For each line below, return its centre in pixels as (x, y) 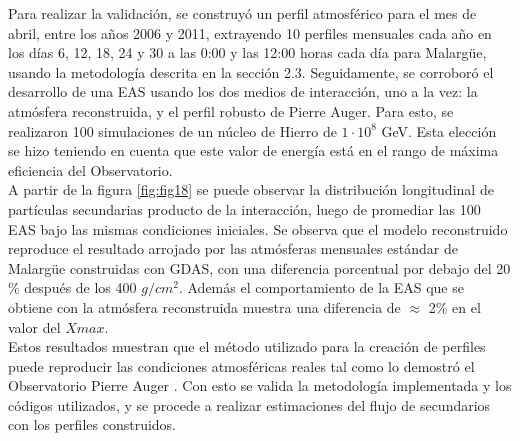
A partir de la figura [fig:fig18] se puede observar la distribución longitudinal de (251, 189)
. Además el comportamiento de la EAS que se (321, 287)
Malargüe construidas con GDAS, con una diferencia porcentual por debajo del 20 (259, 267)
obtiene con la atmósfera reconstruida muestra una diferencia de (204, 306)
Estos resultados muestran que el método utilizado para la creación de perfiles (247, 346)
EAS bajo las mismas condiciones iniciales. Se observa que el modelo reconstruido (258, 228)
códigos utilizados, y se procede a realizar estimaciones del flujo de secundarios (249, 404)
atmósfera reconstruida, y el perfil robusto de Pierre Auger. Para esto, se (231, 110)
